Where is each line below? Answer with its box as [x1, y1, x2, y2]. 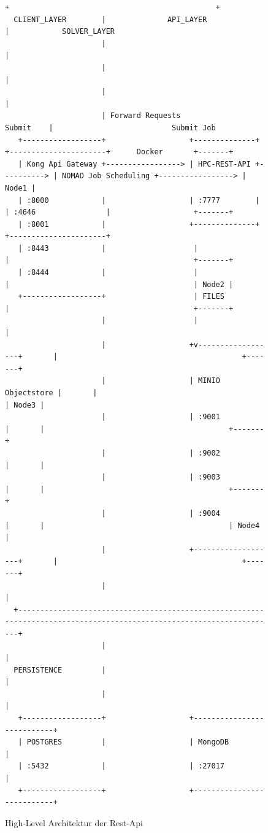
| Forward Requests [101, 111, 181, 120]
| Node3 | [5, 400, 45, 409]
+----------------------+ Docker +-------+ [5, 148, 234, 157]
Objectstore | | [5, 389, 98, 397]
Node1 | [5, 183, 36, 192]
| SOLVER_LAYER [5, 27, 115, 36]
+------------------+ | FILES [18, 292, 224, 301]
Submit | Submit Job [5, 123, 216, 132]
